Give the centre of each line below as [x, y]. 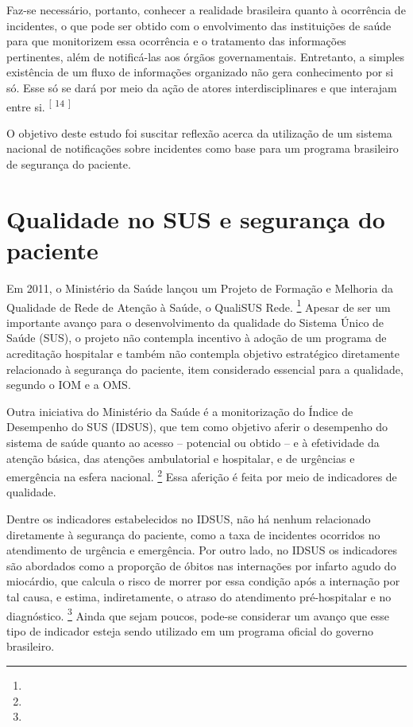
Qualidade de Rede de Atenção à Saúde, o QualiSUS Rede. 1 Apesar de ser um [199, 305]
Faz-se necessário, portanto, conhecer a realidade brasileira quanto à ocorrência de [206, 10]
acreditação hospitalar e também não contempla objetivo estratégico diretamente [203, 353]
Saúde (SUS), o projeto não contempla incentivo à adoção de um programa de [197, 338]
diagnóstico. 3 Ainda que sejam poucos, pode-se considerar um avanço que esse [198, 614]
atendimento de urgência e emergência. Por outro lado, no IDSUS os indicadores [202, 550]
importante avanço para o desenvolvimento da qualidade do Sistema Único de [195, 322]
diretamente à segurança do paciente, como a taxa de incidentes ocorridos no [193, 534]
